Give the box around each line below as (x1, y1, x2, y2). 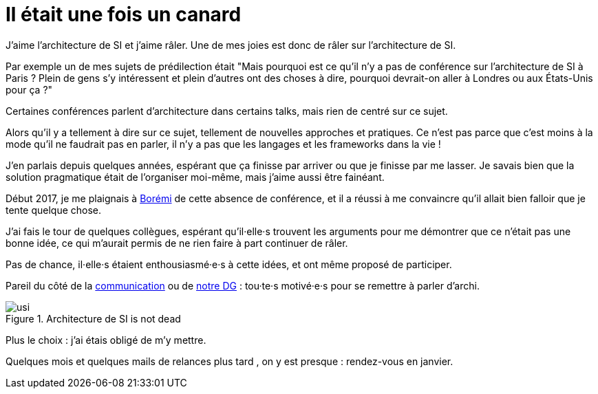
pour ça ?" (6, 83, 53, 96)
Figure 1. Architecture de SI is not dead (6, 312, 181, 325)
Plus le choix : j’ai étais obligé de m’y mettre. (6, 333, 206, 346)
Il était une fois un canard (6, 3, 242, 26)
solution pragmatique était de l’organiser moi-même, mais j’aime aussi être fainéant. (6, 171, 385, 183)
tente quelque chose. (6, 204, 102, 216)
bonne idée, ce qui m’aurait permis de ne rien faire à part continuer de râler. (6, 237, 348, 249)
